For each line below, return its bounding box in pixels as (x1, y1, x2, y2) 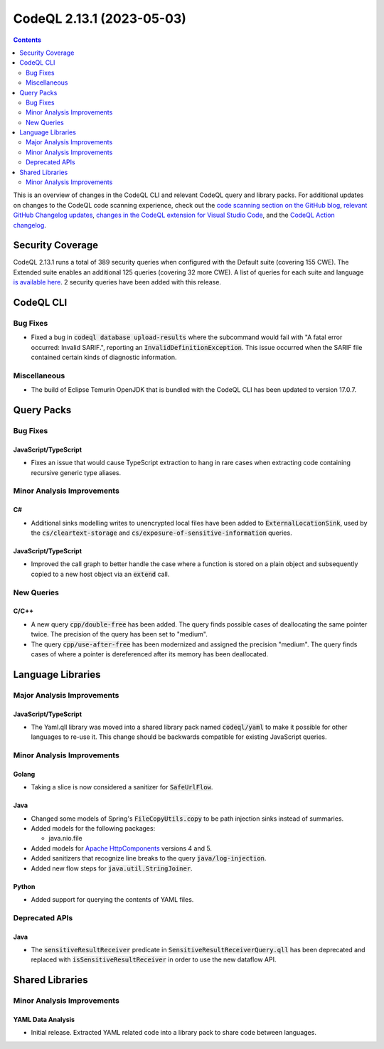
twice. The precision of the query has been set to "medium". (31, 630, 208, 639)
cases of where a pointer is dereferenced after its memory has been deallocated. (31, 649, 268, 658)
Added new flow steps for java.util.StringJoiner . (31, 864, 193, 873)
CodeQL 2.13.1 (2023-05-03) (13, 11, 186, 26)
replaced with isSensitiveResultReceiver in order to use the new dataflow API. (31, 955, 277, 964)
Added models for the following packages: (31, 824, 156, 833)
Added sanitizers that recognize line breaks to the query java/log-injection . (31, 854, 267, 863)
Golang (13, 770, 36, 778)
